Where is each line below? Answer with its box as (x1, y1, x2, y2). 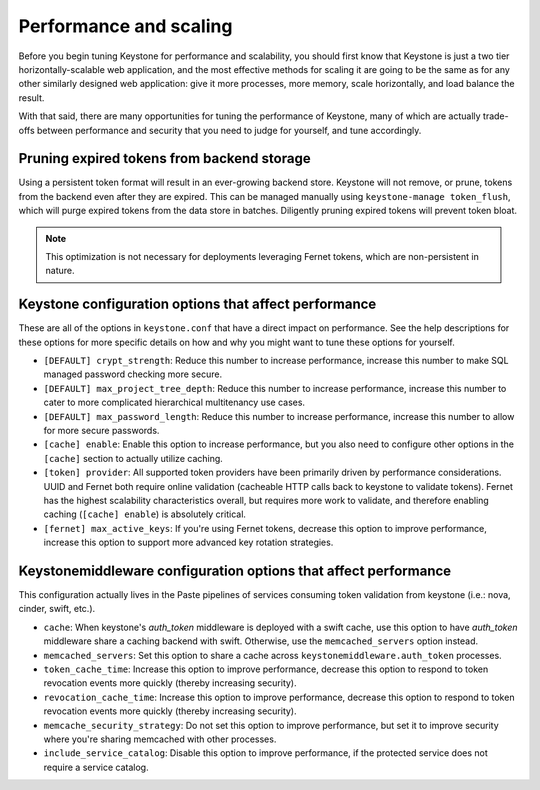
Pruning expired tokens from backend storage (18, 150, 311, 167)
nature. (45, 265, 75, 277)
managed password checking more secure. (43, 368, 223, 380)
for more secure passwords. (43, 425, 160, 436)
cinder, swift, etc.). (18, 603, 96, 615)
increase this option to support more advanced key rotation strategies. (43, 536, 334, 549)
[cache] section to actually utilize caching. (43, 452, 224, 464)
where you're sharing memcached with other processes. (43, 733, 277, 745)
